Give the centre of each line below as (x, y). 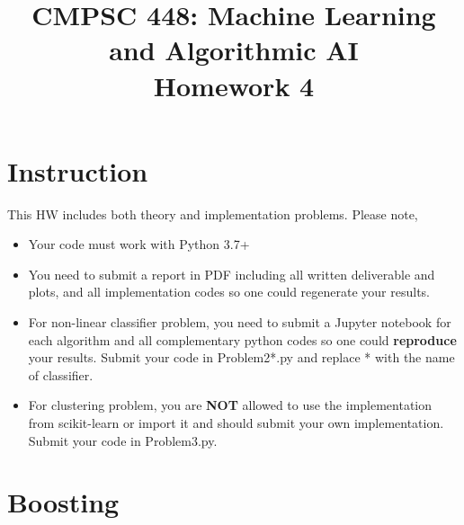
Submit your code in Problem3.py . (123, 440)
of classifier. (61, 374)
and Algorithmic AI (234, 50)
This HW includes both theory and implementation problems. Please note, (213, 214)
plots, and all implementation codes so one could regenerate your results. (229, 292)
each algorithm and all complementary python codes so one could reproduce (242, 339)
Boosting (63, 502)
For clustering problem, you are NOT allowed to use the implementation (230, 405)
